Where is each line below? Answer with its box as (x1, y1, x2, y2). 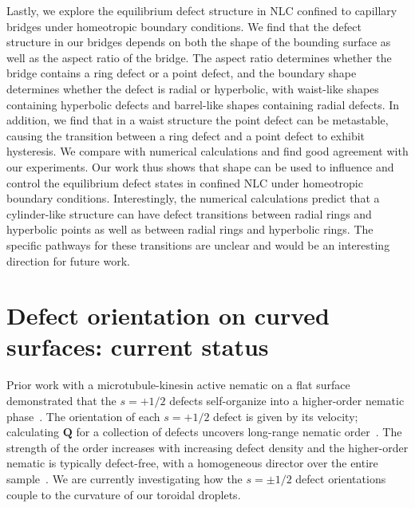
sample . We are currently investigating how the (6, 470, 243, 486)
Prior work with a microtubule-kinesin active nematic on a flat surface (6, 376, 350, 393)
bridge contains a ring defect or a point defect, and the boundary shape (6, 65, 357, 81)
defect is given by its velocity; (213, 408, 358, 424)
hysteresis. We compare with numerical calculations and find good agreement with (6, 143, 409, 159)
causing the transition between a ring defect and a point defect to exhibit (6, 127, 366, 144)
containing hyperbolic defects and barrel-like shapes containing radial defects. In (6, 96, 400, 112)
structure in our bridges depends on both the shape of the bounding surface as (6, 33, 391, 50)
